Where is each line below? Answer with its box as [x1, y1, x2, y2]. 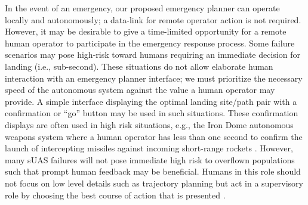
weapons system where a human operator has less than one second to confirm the [5, 130, 303, 142]
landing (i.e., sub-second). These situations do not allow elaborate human [5, 60, 273, 72]
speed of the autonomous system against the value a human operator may [5, 83, 275, 96]
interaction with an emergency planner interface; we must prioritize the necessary [5, 72, 303, 84]
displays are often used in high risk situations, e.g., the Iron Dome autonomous [5, 118, 294, 131]
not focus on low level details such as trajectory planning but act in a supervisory [5, 176, 303, 189]
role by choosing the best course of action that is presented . [5, 188, 226, 201]
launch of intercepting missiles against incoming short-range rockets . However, [5, 142, 293, 154]
